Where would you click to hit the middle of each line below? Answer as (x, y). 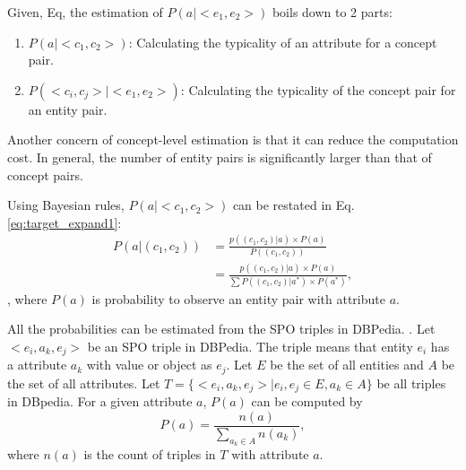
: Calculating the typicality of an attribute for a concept (283, 42)
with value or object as (149, 365)
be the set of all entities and (347, 365)
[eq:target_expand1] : (65, 222)
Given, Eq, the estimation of (85, 12)
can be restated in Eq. (293, 205)
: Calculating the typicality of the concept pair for (318, 89)
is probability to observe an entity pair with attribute (238, 298)
